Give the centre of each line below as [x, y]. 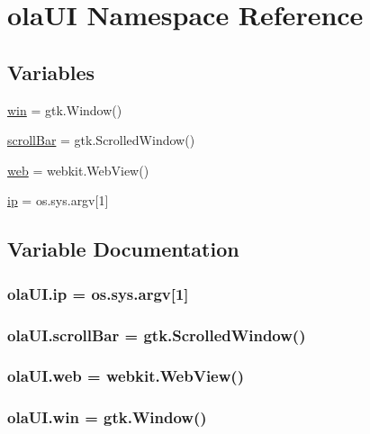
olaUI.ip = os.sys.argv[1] [98, 293]
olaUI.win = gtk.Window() [107, 417]
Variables [51, 72]
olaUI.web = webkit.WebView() [126, 376]
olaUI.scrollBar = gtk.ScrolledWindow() [157, 335]
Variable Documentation [123, 249]
